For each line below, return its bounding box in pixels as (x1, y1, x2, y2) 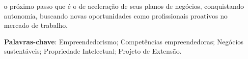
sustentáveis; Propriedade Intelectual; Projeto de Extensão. (4, 46, 182, 56)
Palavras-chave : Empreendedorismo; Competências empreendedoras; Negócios (4, 36, 244, 46)
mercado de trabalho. (4, 20, 68, 30)
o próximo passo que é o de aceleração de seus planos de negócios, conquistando (4, 1, 244, 11)
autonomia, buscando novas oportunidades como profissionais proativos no (4, 10, 228, 20)
